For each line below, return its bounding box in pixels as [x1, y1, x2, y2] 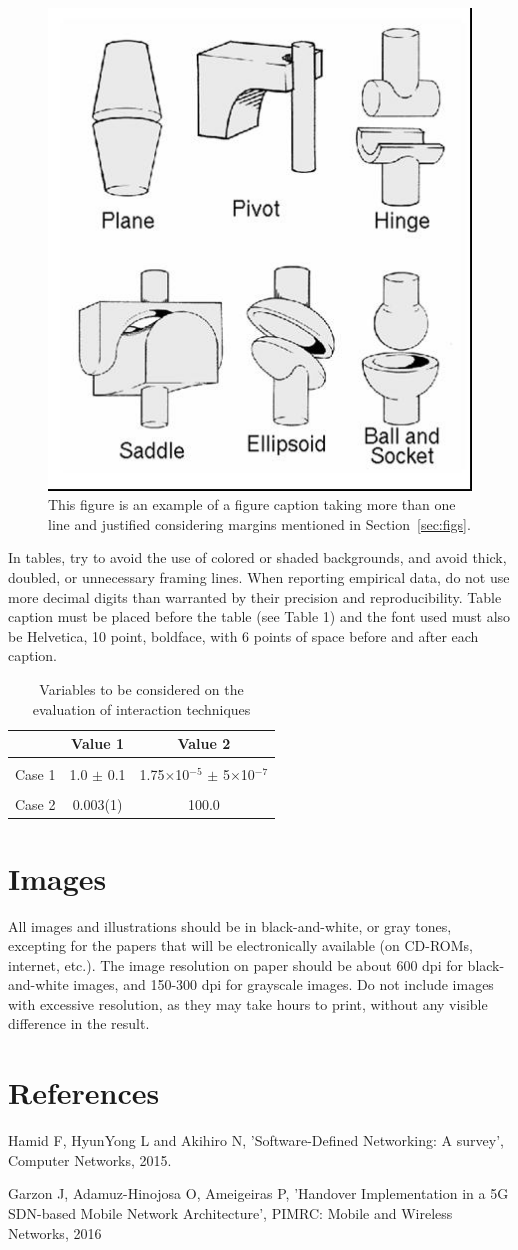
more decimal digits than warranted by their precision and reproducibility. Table [8, 586, 502, 607]
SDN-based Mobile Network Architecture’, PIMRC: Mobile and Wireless [8, 1202, 453, 1223]
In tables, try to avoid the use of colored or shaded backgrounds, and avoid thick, [8, 547, 507, 568]
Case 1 [15, 764, 56, 785]
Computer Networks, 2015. [8, 1149, 172, 1170]
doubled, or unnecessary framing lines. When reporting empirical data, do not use [8, 566, 510, 587]
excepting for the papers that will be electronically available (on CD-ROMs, [8, 935, 473, 956]
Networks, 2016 [8, 1222, 102, 1243]
